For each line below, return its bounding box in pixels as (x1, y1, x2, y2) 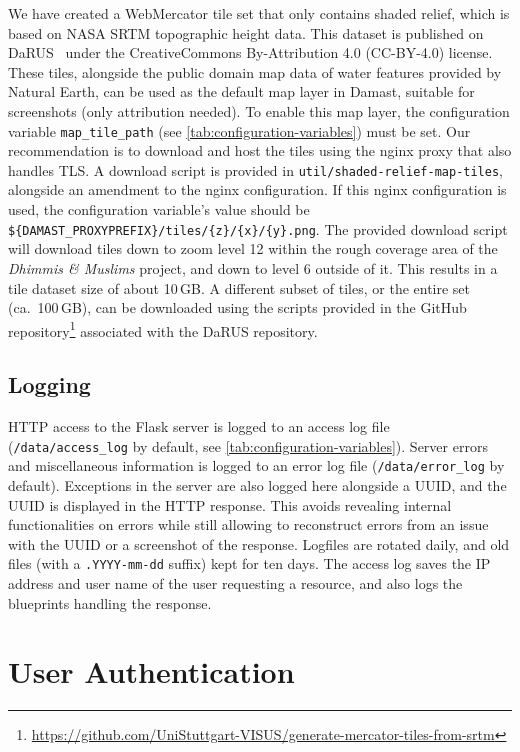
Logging (8, 369, 91, 400)
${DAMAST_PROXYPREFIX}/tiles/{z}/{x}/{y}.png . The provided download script (8, 218, 508, 239)
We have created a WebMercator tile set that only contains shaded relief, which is (8, 3, 510, 23)
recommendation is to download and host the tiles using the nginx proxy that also (8, 140, 512, 161)
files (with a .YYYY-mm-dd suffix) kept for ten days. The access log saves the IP (8, 553, 491, 574)
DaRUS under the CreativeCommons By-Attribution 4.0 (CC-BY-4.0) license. (8, 42, 493, 63)
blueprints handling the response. (8, 592, 212, 613)
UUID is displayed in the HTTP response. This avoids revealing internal (8, 494, 452, 515)
